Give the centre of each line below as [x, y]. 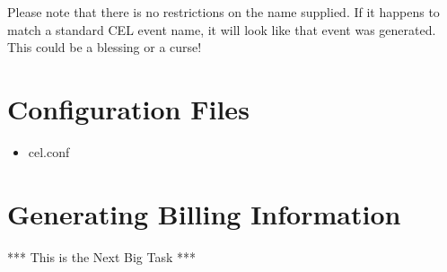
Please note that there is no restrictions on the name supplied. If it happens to [223, 12]
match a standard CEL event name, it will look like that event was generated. [222, 29]
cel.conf [49, 151]
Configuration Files [128, 108]
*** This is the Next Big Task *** [101, 256]
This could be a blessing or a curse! [105, 47]
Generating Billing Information [204, 213]
